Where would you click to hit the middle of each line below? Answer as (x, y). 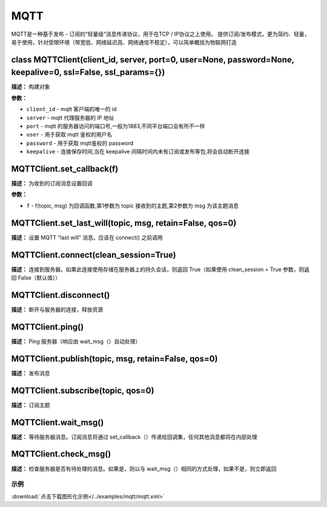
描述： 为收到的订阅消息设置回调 (52, 183)
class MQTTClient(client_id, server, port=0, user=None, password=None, (153, 60)
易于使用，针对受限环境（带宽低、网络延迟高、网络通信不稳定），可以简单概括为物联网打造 (124, 42)
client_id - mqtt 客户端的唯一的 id (72, 109)
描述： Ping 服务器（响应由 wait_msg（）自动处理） (76, 341)
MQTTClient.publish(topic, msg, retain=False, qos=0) (114, 359)
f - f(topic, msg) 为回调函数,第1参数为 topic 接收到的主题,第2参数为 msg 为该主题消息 (133, 206)
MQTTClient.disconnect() (61, 295)
